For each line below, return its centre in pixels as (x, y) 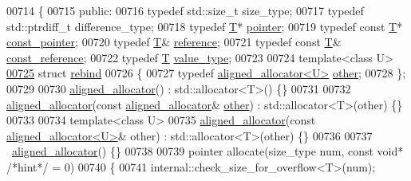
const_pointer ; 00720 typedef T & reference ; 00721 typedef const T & (174, 42)
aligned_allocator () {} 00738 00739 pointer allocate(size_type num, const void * (208, 151)
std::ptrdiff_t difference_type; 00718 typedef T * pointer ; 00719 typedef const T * (205, 26)
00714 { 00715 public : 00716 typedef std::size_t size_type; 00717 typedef (185, 10)
